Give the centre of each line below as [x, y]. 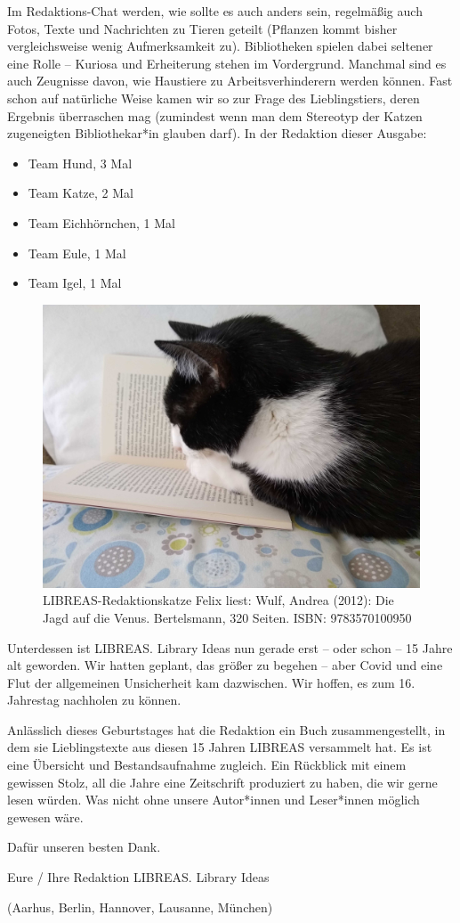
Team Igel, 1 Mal [75, 283]
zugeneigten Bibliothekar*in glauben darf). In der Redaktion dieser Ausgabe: [217, 133]
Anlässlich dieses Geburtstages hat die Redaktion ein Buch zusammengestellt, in [226, 729]
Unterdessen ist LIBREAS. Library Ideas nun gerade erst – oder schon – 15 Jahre [230, 647]
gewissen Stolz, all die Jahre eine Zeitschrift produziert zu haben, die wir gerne [222, 782]
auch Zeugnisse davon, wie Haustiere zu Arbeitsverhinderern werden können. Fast [230, 81]
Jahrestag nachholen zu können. [94, 700]
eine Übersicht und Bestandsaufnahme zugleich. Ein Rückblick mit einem [207, 765]
